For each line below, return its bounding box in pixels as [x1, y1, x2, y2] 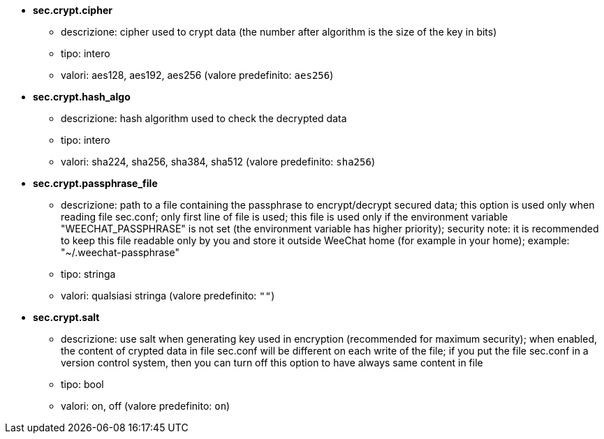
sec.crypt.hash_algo [33, 91, 131, 103]
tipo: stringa [61, 268, 116, 280]
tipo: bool [61, 378, 104, 390]
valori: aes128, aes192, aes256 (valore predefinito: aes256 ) [61, 69, 334, 81]
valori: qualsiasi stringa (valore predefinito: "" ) [61, 290, 275, 302]
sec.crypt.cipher [33, 4, 112, 16]
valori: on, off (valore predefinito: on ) [61, 400, 230, 412]
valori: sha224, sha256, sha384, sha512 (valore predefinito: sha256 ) [61, 156, 376, 168]
